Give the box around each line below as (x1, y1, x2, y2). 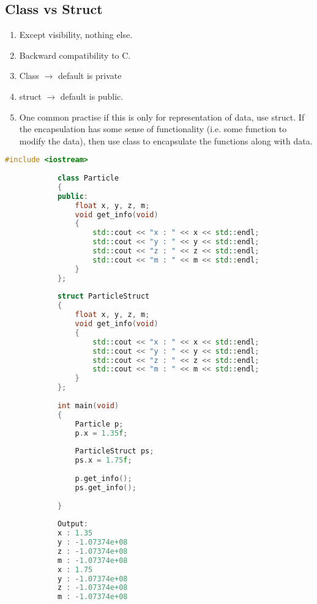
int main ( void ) (57, 401, 119, 410)
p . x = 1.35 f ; (75, 428, 128, 438)
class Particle (57, 174, 119, 183)
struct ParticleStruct (57, 292, 150, 301)
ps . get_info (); (75, 483, 136, 492)
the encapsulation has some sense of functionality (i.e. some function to (19, 122, 287, 135)
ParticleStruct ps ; (75, 447, 154, 456)
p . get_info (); (75, 474, 132, 483)
